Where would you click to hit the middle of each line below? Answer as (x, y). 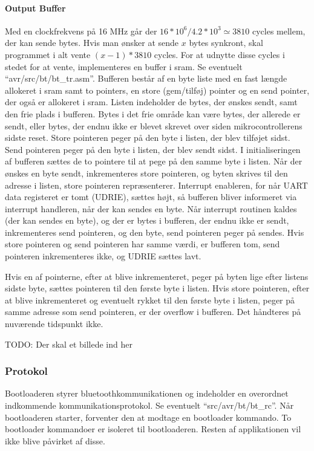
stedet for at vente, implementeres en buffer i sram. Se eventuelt (124, 66)
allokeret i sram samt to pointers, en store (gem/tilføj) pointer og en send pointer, (157, 90)
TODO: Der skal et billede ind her (69, 344)
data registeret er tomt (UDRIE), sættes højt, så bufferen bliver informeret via (151, 197)
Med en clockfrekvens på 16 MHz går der (81, 31)
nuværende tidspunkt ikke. (54, 324)
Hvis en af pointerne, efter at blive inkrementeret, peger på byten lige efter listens (157, 276)
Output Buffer (35, 8)
